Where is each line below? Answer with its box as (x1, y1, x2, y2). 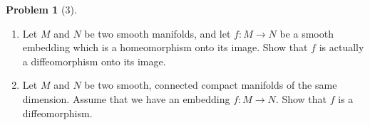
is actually (319, 40, 364, 55)
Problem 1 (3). (6, 2, 77, 16)
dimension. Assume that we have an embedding (22, 91, 230, 106)
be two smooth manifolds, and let (84, 26, 231, 40)
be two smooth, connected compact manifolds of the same (84, 77, 337, 92)
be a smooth (279, 26, 334, 40)
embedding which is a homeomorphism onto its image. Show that (22, 40, 308, 55)
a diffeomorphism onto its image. (22, 53, 166, 68)
